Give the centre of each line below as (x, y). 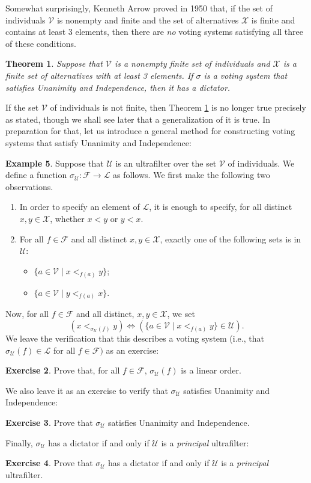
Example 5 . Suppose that (55, 163)
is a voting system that (246, 75)
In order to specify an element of (80, 207)
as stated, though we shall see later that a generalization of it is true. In (138, 119)
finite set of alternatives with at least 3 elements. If (99, 75)
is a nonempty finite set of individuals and (192, 63)
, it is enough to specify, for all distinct (221, 207)
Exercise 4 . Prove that (49, 463)
